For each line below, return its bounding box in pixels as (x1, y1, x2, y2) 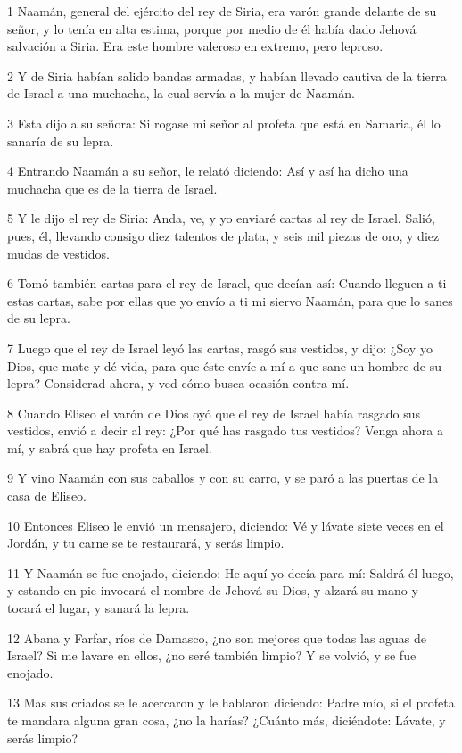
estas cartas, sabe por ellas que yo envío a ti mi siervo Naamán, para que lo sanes (7, 291, 453, 310)
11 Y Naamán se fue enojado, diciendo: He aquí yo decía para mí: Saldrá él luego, (7, 563, 454, 582)
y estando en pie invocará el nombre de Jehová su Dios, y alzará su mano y (7, 581, 418, 600)
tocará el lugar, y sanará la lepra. (7, 599, 190, 617)
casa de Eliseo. (7, 486, 87, 505)
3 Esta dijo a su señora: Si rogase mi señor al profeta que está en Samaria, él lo (7, 113, 441, 132)
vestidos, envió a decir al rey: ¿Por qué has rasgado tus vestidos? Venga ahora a (7, 421, 443, 440)
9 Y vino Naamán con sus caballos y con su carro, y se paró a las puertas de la (7, 468, 439, 487)
